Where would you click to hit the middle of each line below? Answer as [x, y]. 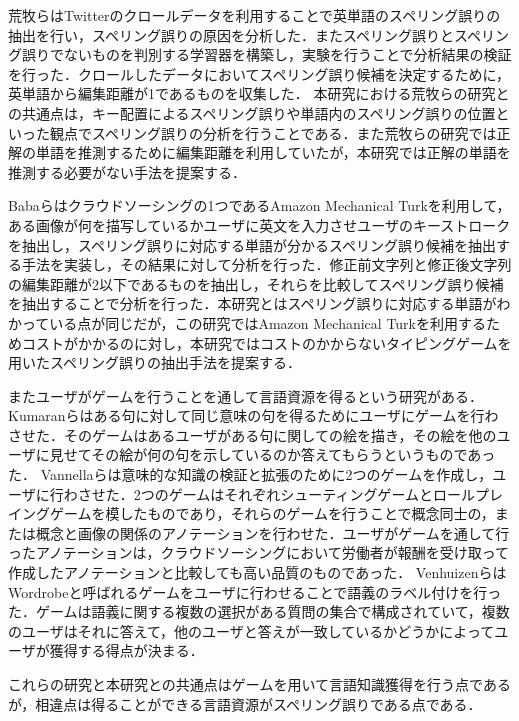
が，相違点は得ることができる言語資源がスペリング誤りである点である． [245, 703]
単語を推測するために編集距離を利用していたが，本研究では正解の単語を [273, 152]
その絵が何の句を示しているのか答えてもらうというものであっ [293, 454]
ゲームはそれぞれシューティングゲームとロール [322, 493]
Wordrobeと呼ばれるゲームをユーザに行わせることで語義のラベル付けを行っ [255, 591]
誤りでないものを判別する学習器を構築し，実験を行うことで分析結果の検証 [266, 54]
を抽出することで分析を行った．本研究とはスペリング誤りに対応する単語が [252, 303]
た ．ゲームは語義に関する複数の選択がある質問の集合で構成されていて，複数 [259, 611]
